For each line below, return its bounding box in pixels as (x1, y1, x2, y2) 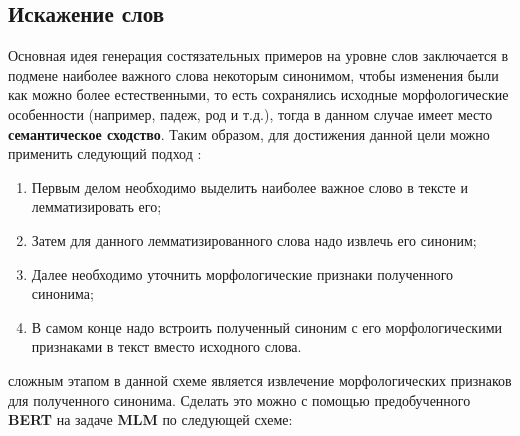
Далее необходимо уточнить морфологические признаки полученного (31, 263, 454, 284)
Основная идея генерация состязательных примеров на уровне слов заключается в (8, 45, 509, 66)
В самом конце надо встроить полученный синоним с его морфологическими (31, 316, 503, 337)
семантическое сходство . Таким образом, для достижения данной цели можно (8, 123, 490, 144)
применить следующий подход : (8, 143, 202, 164)
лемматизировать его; (31, 196, 162, 217)
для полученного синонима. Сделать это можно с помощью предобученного (8, 389, 471, 410)
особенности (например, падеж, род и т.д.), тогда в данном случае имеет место (8, 103, 493, 124)
